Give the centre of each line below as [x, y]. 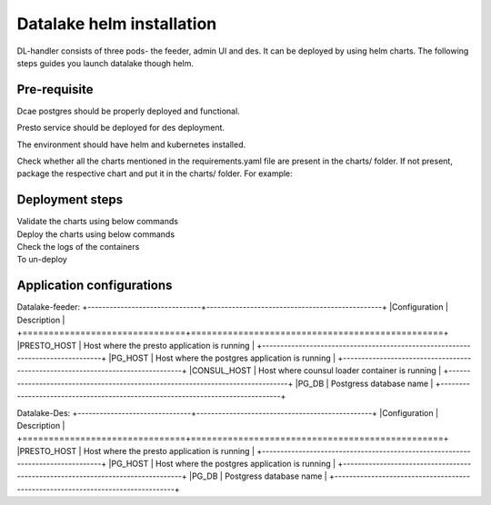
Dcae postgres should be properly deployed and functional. [128, 111]
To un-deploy [42, 260]
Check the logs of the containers [78, 247]
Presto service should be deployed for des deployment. [121, 128]
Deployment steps [70, 200]
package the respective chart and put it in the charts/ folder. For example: [155, 173]
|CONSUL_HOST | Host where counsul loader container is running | [315, 371]
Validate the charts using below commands [98, 222]
